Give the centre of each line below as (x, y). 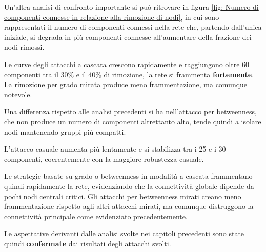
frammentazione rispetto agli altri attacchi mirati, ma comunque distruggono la (129, 206)
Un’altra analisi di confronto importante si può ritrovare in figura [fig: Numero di (131, 7)
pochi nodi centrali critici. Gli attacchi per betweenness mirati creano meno (123, 196)
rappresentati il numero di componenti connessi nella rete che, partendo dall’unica (133, 27)
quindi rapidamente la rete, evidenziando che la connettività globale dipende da (129, 186)
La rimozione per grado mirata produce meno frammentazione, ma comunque (126, 84)
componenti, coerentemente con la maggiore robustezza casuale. (104, 159)
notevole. (18, 94)
